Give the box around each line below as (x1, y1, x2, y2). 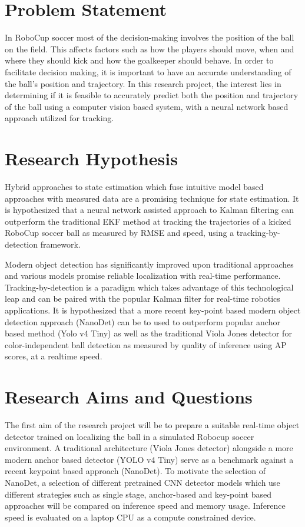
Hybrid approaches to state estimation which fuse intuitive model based (5, 181, 264, 192)
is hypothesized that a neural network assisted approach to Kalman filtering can (5, 204, 294, 216)
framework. (40, 238, 81, 250)
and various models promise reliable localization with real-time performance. (5, 269, 281, 282)
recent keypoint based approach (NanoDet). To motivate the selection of (5, 465, 266, 477)
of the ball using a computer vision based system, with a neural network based (5, 100, 289, 112)
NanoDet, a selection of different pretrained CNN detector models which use (5, 476, 280, 488)
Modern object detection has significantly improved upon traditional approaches (5, 258, 294, 270)
